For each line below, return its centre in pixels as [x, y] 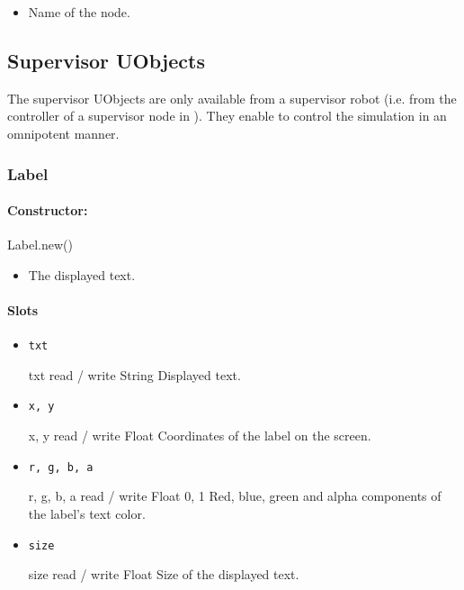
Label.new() [40, 245]
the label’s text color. [87, 513]
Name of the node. [79, 12]
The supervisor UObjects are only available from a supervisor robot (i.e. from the [232, 98]
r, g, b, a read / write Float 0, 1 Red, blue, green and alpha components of [235, 496]
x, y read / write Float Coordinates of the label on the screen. [200, 436]
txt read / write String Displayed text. [134, 374]
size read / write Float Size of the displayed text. [164, 574]
